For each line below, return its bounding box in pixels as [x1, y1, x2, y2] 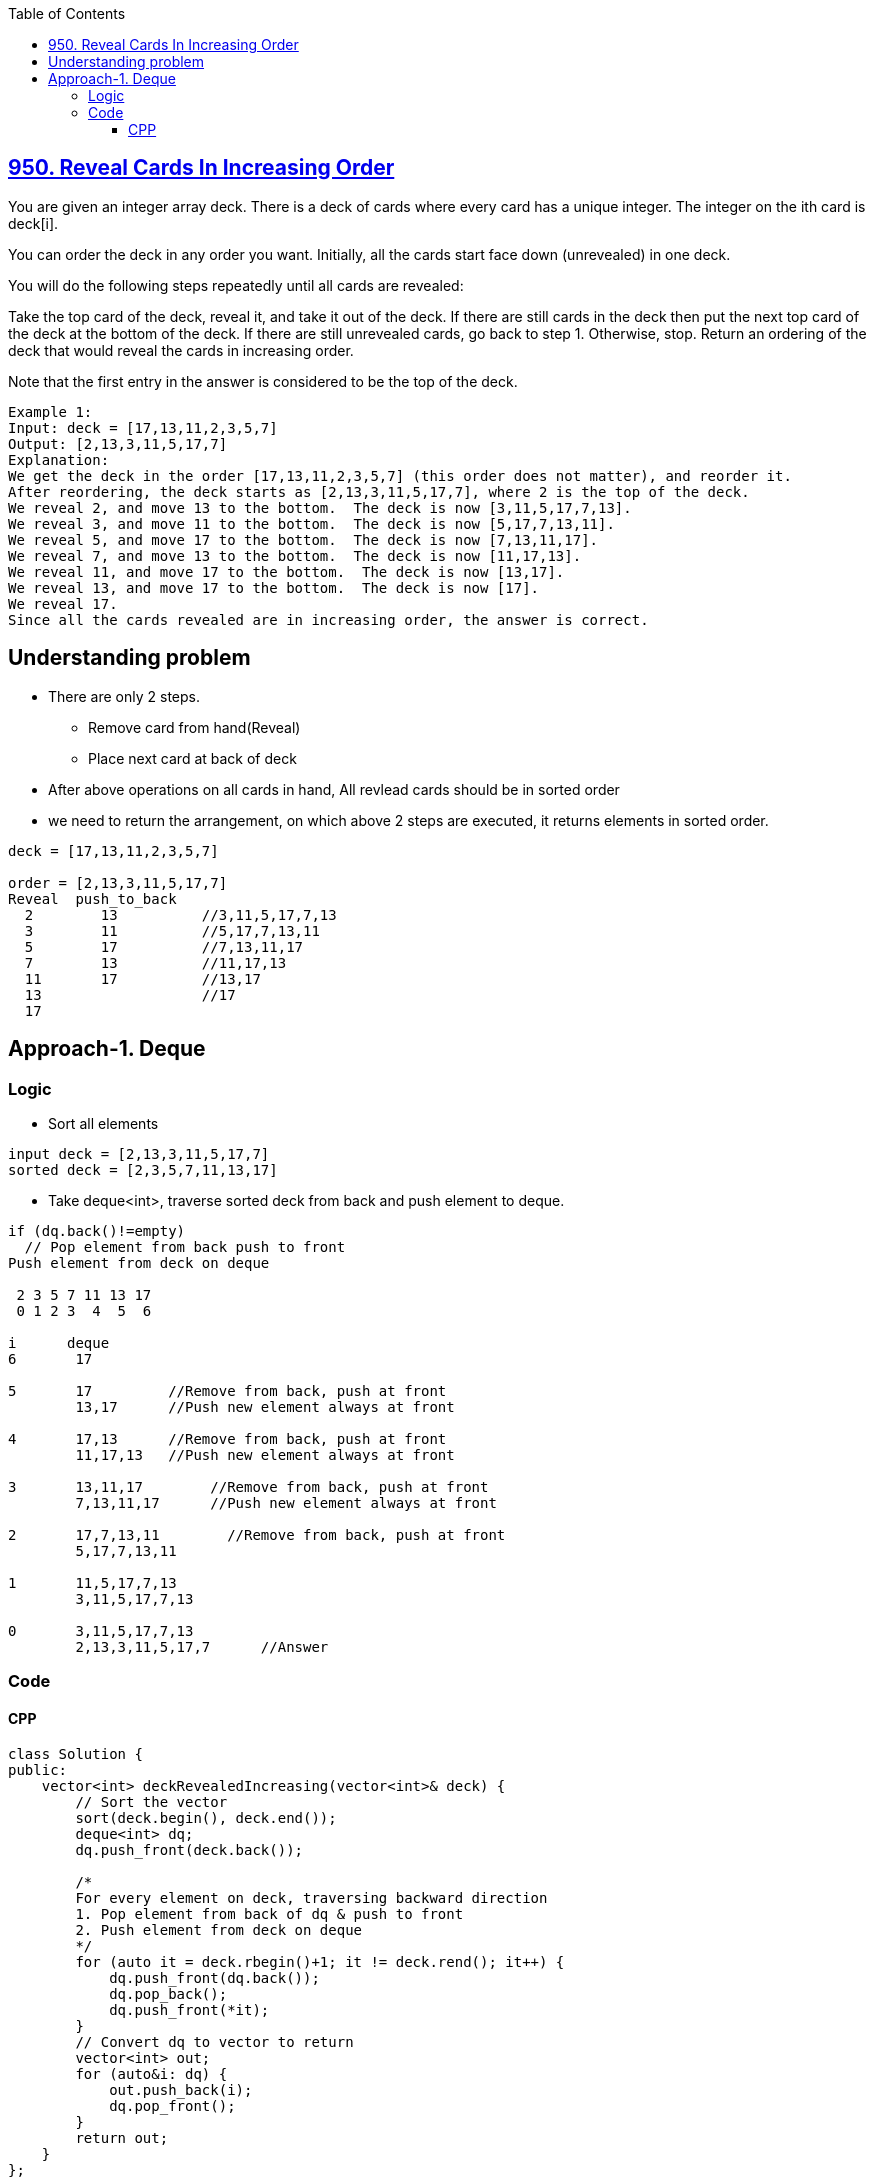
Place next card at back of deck [88, 749, 297, 767]
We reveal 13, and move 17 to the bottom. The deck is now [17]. [8, 579, 540, 596]
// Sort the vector [75, 1793, 228, 1810]
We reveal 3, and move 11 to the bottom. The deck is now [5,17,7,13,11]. [8, 515, 615, 532]
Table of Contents [8, 5, 126, 22]
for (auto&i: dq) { [75, 2065, 228, 2082]
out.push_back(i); [109, 2081, 253, 2098]
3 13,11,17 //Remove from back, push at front [8, 1478, 489, 1495]
